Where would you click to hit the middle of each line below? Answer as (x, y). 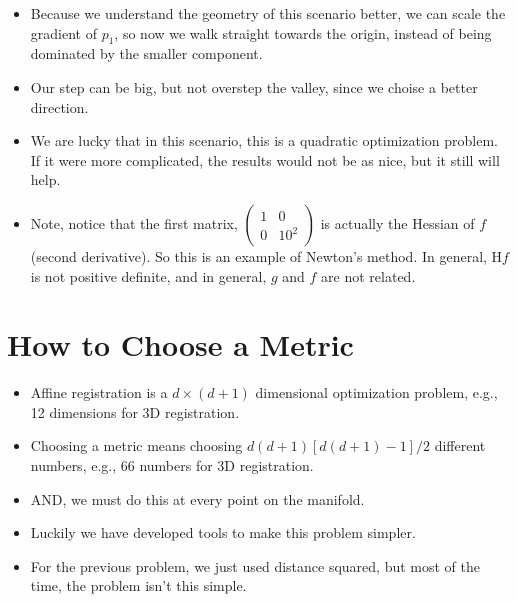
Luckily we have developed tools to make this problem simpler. (223, 532)
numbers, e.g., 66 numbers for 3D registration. (172, 465)
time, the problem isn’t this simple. (138, 585)
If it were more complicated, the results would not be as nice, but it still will (265, 159)
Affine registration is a (99, 392)
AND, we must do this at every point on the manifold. (197, 498)
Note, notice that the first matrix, (134, 222)
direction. (59, 106)
